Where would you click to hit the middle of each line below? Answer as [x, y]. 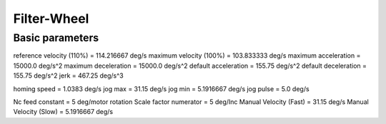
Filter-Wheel [51, 19]
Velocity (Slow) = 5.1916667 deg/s [63, 112]
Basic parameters [56, 38]
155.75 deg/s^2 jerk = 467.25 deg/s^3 [69, 76]
